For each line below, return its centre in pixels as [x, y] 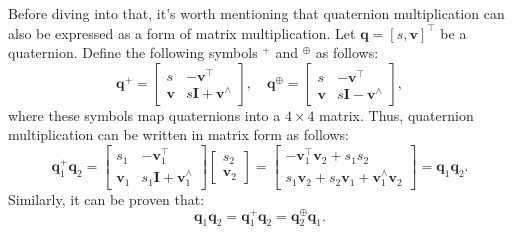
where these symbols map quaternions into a [144, 114]
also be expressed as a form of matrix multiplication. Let [182, 32]
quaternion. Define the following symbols [133, 52]
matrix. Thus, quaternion [396, 114]
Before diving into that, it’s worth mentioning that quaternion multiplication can [256, 13]
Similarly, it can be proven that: [106, 198]
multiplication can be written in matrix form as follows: [178, 134]
